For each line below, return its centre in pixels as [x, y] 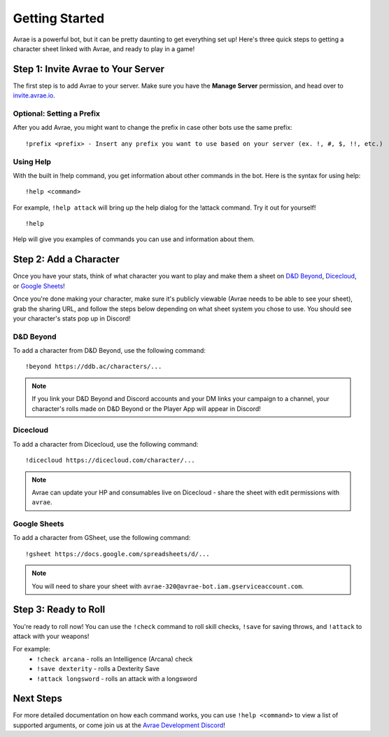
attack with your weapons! [51, 636]
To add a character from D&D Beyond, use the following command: [109, 351]
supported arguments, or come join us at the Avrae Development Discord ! [119, 725]
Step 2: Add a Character [66, 259]
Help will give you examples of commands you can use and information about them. [134, 239]
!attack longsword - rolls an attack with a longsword [117, 678]
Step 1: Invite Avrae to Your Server [89, 69]
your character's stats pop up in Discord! [72, 318]
